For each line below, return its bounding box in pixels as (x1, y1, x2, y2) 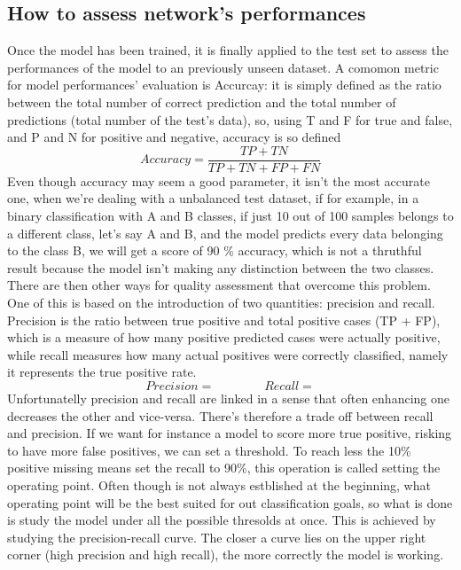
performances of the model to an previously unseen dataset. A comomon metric (7, 58, 439, 76)
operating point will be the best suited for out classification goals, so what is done (7, 493, 453, 511)
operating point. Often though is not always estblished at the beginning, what (7, 475, 431, 494)
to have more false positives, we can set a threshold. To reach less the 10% (7, 441, 411, 459)
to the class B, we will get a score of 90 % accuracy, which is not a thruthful (7, 241, 422, 260)
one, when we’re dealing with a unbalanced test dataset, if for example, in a (7, 189, 419, 207)
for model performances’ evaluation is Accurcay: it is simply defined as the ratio (7, 75, 441, 94)
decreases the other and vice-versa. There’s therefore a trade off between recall (7, 406, 434, 425)
